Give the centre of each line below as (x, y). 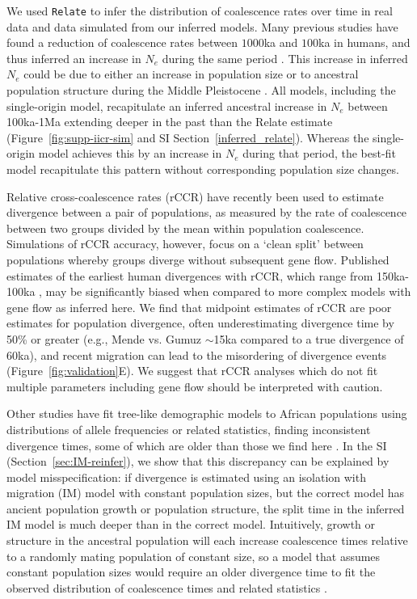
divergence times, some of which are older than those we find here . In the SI (197, 445)
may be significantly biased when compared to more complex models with (228, 291)
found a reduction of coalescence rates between (122, 42)
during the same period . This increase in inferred (285, 58)
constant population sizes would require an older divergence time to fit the (191, 572)
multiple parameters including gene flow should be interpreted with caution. (195, 386)
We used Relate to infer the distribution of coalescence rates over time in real (200, 11)
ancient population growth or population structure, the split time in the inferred (206, 508)
